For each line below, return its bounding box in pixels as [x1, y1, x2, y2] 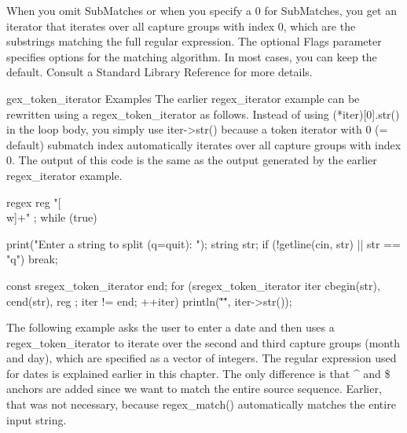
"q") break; [6, 251, 58, 267]
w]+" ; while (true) [6, 209, 97, 226]
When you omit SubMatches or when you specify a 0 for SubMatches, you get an [6, 2, 397, 18]
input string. [6, 411, 67, 427]
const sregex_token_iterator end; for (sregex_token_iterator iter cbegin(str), [6, 277, 380, 293]
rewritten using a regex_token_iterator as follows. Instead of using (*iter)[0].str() [6, 105, 400, 122]
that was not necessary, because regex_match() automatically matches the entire [6, 396, 396, 413]
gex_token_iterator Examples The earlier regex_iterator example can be [6, 90, 360, 106]
